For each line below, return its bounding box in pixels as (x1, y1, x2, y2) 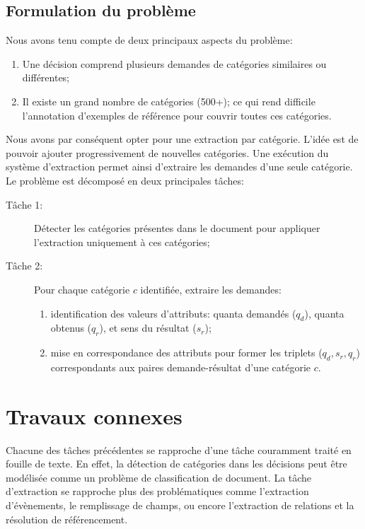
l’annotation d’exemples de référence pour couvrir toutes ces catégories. (22, 107, 332, 122)
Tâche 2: (6, 258, 43, 273)
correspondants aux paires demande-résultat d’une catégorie (50, 359, 311, 374)
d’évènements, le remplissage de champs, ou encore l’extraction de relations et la (6, 498, 354, 512)
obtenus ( (50, 320, 92, 335)
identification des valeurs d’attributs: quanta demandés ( (50, 306, 296, 320)
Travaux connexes (6, 401, 182, 430)
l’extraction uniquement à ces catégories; (34, 234, 210, 249)
